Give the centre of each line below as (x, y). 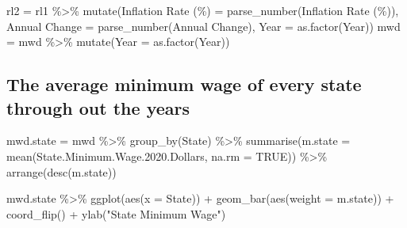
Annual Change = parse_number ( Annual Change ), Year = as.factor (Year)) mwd (203, 26)
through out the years (98, 107)
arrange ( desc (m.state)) (61, 171)
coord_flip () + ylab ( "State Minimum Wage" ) (116, 213)
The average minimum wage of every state (184, 84)
